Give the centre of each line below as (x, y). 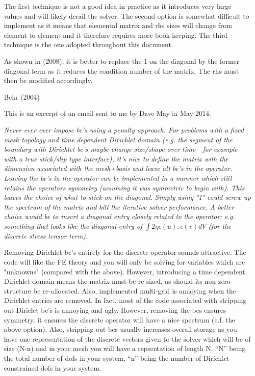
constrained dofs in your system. (52, 367)
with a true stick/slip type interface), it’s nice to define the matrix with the (116, 158)
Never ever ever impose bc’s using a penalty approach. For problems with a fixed (124, 129)
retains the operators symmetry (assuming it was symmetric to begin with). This (124, 187)
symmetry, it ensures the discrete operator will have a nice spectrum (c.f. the (120, 319)
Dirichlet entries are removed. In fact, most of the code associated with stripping (125, 300)
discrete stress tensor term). (46, 235)
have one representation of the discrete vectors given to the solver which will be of (127, 338)
